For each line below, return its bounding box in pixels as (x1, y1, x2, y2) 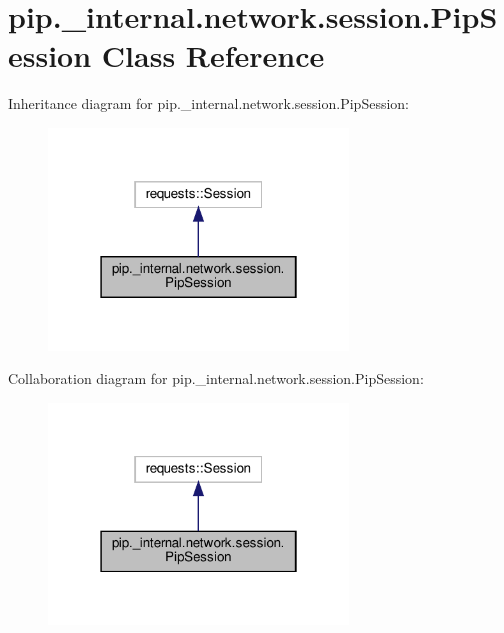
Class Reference (101, 35, 325, 76)
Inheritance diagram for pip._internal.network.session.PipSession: (8, 93, 410, 114)
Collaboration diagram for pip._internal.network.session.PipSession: (8, 368, 424, 389)
